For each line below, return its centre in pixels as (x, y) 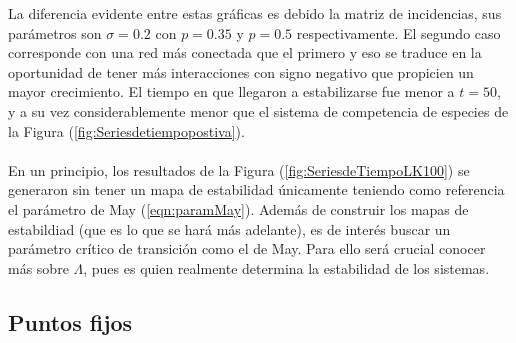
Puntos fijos (70, 321)
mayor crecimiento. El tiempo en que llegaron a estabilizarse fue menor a (231, 91)
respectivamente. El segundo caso (398, 32)
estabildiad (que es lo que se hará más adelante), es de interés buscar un (229, 228)
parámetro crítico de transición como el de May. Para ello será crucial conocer (247, 248)
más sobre (38, 267)
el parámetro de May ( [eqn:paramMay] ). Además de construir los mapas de (238, 208)
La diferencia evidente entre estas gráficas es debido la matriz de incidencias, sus (255, 13)
